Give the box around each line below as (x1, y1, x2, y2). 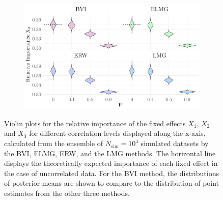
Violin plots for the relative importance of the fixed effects (4, 118, 186, 128)
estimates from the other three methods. (4, 188, 130, 198)
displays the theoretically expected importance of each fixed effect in (4, 158, 218, 168)
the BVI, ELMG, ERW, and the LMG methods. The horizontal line (4, 148, 216, 158)
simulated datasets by (141, 138, 209, 149)
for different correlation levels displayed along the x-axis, (29, 128, 206, 138)
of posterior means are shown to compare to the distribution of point (4, 178, 219, 188)
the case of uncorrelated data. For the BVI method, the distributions (4, 167, 219, 178)
